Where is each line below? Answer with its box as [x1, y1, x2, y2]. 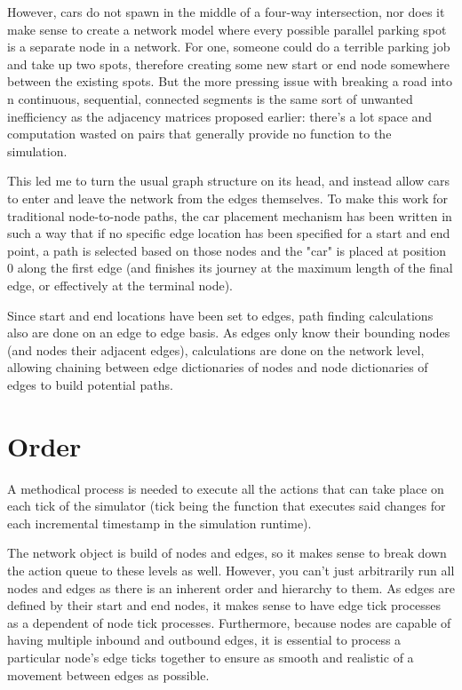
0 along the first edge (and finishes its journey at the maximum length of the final [7, 258, 453, 277]
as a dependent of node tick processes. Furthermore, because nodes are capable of [7, 613, 451, 631]
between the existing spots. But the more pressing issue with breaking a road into [7, 72, 452, 91]
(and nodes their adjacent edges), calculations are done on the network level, [7, 340, 425, 359]
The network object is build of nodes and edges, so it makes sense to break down [7, 543, 447, 562]
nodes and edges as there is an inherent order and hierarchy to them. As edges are [7, 578, 455, 597]
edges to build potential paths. [7, 375, 173, 393]
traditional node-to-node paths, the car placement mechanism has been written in [7, 206, 452, 225]
